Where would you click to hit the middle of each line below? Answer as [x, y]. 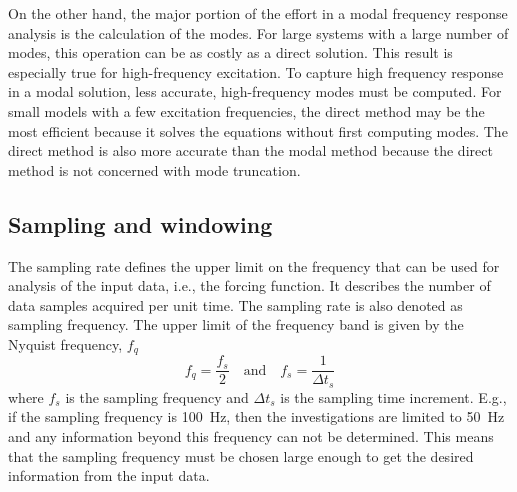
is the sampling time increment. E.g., [393, 396]
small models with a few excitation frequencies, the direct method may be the [246, 110]
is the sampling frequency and [157, 396]
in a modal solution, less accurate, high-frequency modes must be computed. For [255, 91]
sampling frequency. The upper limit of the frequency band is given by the [236, 324]
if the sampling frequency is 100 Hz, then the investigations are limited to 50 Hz [256, 416]
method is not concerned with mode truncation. [154, 169]
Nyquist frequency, [65, 343]
